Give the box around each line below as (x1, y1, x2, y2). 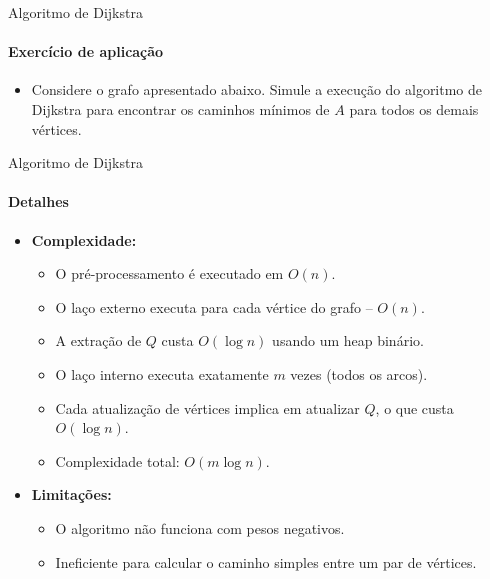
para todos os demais (349, 98, 479, 119)
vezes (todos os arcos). (290, 363, 428, 384)
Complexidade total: (55, 450, 180, 471)
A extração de (55, 330, 142, 351)
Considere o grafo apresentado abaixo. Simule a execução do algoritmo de (31, 79, 483, 100)
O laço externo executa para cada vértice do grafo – (55, 296, 373, 317)
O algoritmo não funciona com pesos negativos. (55, 517, 345, 538)
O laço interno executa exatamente (55, 363, 269, 384)
